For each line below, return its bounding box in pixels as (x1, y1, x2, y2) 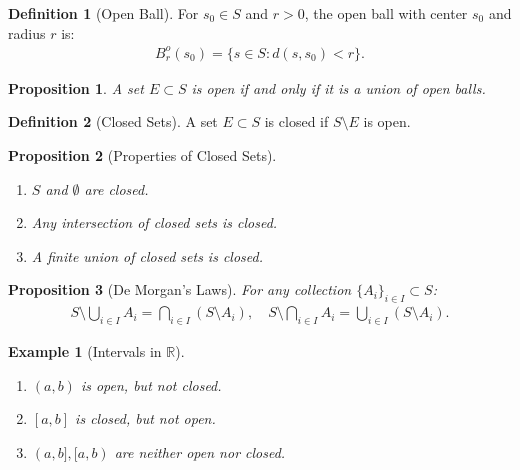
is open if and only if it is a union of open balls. (191, 77, 486, 98)
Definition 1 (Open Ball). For (8, 3, 199, 23)
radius (8, 22, 46, 43)
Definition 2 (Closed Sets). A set (8, 111, 218, 132)
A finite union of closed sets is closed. (31, 245, 263, 266)
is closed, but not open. (75, 408, 216, 429)
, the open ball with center (304, 3, 468, 23)
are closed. (84, 178, 149, 199)
